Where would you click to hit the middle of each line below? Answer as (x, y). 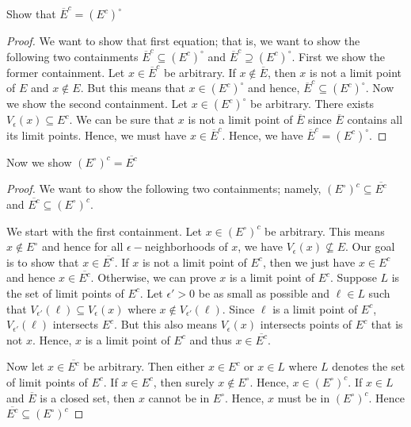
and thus (211, 339)
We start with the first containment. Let (104, 231)
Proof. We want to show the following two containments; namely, (164, 188)
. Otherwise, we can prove (153, 277)
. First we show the (338, 56)
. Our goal (370, 246)
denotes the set (369, 366)
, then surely (184, 381)
